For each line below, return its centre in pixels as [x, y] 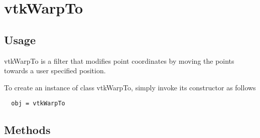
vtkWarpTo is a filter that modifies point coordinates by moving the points [119, 60]
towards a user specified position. [55, 71]
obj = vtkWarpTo [38, 104]
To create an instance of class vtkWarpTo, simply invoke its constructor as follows [130, 87]
